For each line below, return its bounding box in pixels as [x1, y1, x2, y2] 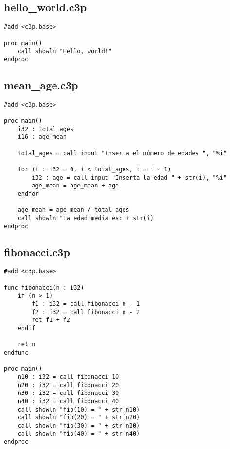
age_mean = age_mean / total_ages [18, 206, 129, 214]
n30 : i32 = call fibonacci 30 [18, 390, 119, 397]
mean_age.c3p [4, 77, 78, 92]
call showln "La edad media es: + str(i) [18, 214, 154, 222]
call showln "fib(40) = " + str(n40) [18, 430, 140, 437]
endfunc [4, 349, 29, 356]
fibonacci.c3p [4, 244, 70, 259]
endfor [18, 190, 39, 197]
